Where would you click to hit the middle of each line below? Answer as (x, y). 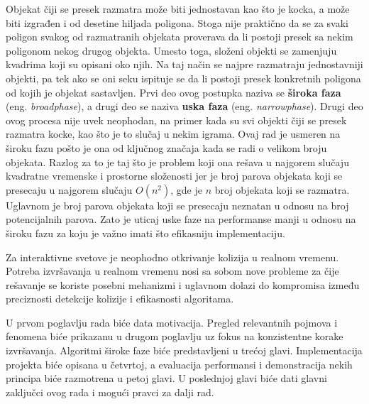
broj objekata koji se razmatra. (282, 189)
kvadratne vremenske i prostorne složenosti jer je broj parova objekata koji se (174, 176)
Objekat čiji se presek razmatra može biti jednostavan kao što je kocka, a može (178, 9)
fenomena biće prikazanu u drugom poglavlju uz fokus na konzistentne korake (175, 336)
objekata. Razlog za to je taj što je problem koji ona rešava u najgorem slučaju (177, 162)
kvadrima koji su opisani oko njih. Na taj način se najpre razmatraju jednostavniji (184, 64)
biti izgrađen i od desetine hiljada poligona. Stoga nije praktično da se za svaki (177, 22)
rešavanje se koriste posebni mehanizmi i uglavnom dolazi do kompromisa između (183, 284)
